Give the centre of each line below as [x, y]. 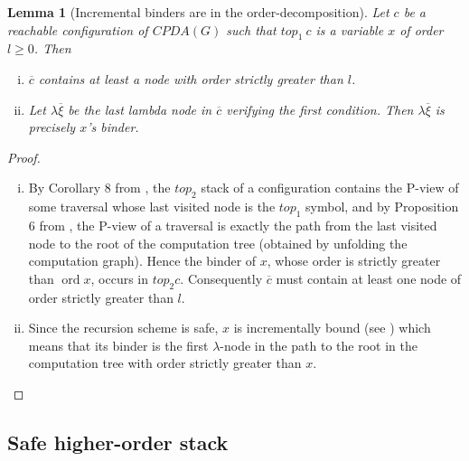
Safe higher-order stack [118, 442]
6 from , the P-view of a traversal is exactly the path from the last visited [233, 225]
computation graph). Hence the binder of [142, 261]
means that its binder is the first [118, 345]
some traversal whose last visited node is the [152, 207]
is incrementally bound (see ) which [332, 328]
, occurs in [120, 278]
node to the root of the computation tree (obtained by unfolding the [218, 243]
